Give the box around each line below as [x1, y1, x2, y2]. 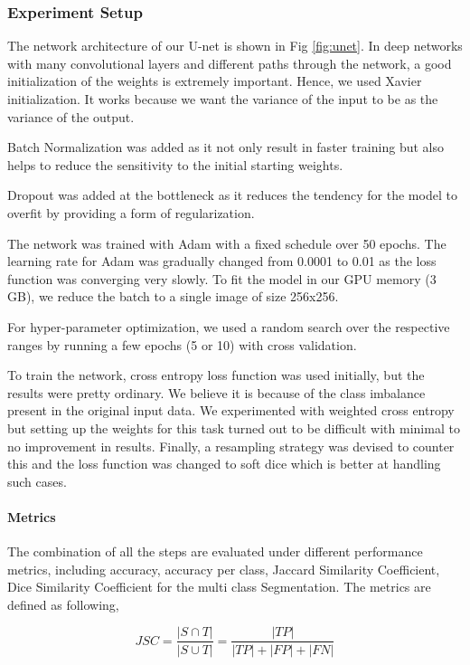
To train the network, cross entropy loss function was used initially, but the [7, 366, 425, 385]
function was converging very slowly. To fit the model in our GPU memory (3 [7, 269, 437, 288]
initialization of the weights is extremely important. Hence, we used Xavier [7, 71, 422, 90]
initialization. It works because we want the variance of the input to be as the [7, 90, 438, 108]
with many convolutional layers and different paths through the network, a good [7, 53, 452, 72]
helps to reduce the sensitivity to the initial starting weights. [7, 155, 343, 174]
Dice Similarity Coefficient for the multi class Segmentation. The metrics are [7, 577, 431, 596]
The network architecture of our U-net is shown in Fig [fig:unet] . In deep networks [7, 36, 463, 55]
